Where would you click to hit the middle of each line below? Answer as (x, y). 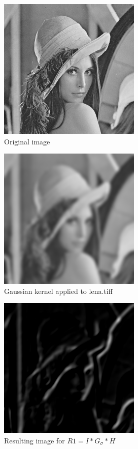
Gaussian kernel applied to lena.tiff (58, 291)
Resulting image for (34, 440)
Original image (27, 141)
